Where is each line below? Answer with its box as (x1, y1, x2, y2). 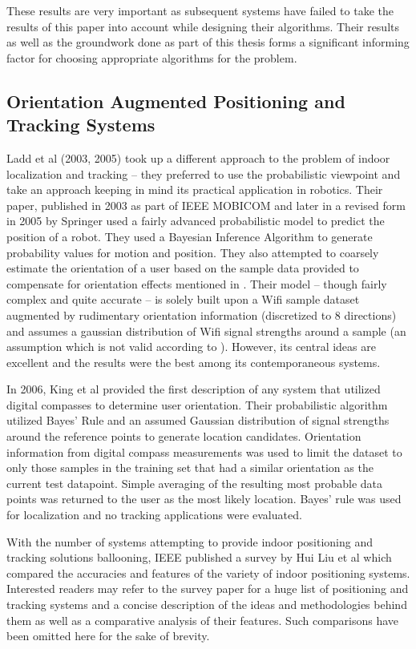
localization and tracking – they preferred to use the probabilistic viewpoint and (6, 165, 401, 182)
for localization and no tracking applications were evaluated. (6, 506, 302, 523)
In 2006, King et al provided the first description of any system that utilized (6, 381, 381, 397)
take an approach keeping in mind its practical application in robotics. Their (6, 181, 383, 198)
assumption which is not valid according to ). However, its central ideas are (6, 338, 376, 355)
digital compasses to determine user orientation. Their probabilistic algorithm (6, 396, 388, 413)
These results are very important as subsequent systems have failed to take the (6, 2, 394, 18)
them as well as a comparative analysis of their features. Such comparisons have (6, 611, 399, 628)
